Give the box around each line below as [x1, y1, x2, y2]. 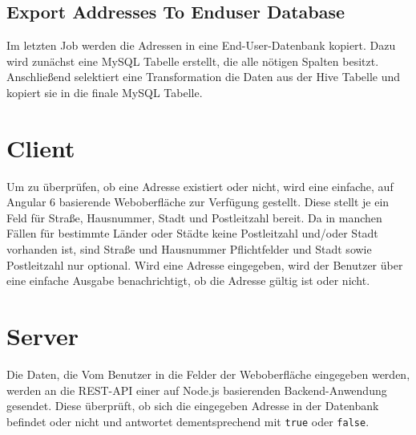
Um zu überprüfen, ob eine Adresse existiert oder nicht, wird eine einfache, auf [6, 177, 394, 194]
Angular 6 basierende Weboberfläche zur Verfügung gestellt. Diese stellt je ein [6, 193, 390, 210]
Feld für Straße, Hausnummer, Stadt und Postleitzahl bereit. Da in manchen [6, 209, 382, 226]
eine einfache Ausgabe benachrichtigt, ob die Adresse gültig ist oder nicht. [6, 272, 370, 289]
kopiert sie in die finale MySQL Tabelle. [6, 83, 203, 100]
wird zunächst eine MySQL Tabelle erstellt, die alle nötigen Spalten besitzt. [6, 52, 379, 69]
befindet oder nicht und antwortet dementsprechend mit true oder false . [6, 413, 370, 429]
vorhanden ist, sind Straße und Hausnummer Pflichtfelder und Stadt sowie [6, 241, 372, 258]
